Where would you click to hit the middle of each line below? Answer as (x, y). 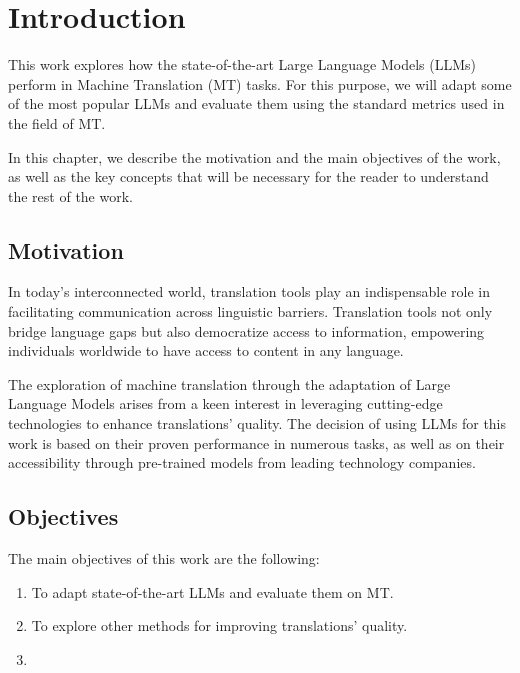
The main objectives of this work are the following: (164, 558)
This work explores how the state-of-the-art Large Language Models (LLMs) (242, 64)
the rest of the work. (70, 195)
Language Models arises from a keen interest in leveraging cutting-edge (225, 403)
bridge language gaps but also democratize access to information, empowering (246, 330)
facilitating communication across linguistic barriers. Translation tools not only (250, 311)
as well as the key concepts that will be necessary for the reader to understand (248, 176)
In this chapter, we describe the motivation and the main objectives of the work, (254, 156)
